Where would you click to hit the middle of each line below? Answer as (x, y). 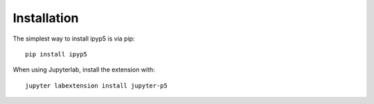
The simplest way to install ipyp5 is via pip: (74, 39)
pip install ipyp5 (56, 54)
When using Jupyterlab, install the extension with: (84, 70)
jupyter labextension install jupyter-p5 (96, 85)
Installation (46, 18)
